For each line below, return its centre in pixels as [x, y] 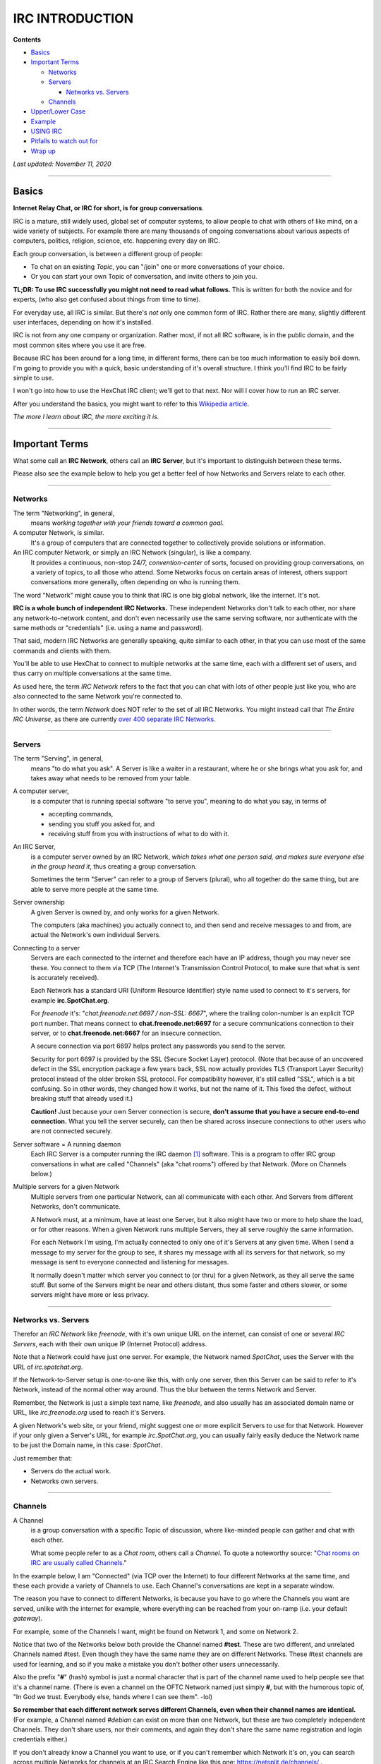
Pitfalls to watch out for [64, 141]
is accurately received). [65, 977]
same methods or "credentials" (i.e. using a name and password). [108, 627]
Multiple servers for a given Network [66, 1187]
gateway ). [28, 1619]
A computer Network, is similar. [59, 533]
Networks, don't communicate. [76, 1207]
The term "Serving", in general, [58, 759]
